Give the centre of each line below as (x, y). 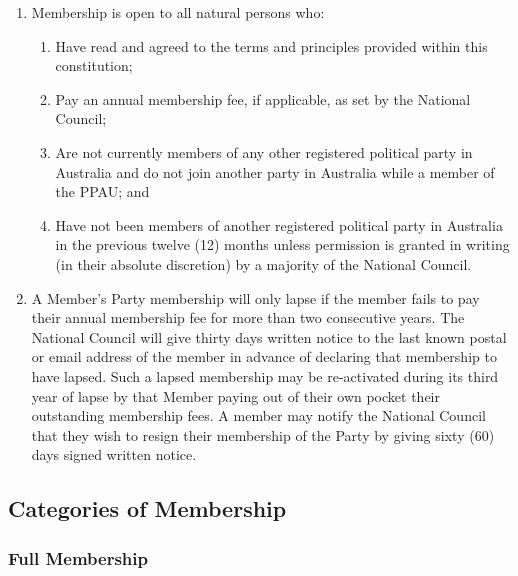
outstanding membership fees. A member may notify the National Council (258, 415)
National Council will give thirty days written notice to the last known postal (269, 336)
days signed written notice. (114, 454)
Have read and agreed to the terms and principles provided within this (271, 45)
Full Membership (78, 557)
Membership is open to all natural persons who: (178, 12)
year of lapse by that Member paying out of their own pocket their (235, 395)
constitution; (94, 65)
